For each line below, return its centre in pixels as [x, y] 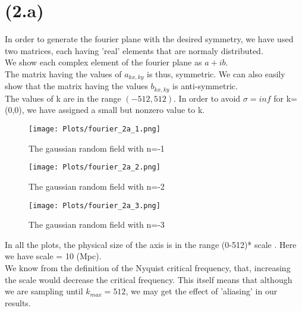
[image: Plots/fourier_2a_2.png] [95, 167]
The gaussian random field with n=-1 [97, 148]
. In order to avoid [207, 98]
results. [18, 302]
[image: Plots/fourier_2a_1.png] [95, 129]
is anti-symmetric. [205, 86]
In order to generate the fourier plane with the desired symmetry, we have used [149, 39]
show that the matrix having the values [76, 86]
